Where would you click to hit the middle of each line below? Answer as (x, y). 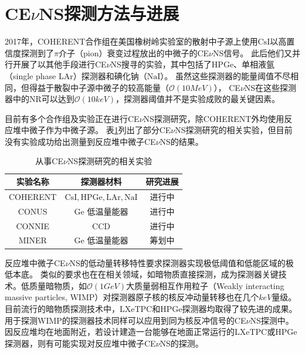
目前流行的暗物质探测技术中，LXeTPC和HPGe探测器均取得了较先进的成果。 (151, 308)
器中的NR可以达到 (40, 99)
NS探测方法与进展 (109, 13)
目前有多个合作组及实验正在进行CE (72, 118)
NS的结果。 (182, 141)
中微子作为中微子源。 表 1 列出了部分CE (96, 130)
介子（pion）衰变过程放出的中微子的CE (134, 52)
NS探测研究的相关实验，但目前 (234, 130)
